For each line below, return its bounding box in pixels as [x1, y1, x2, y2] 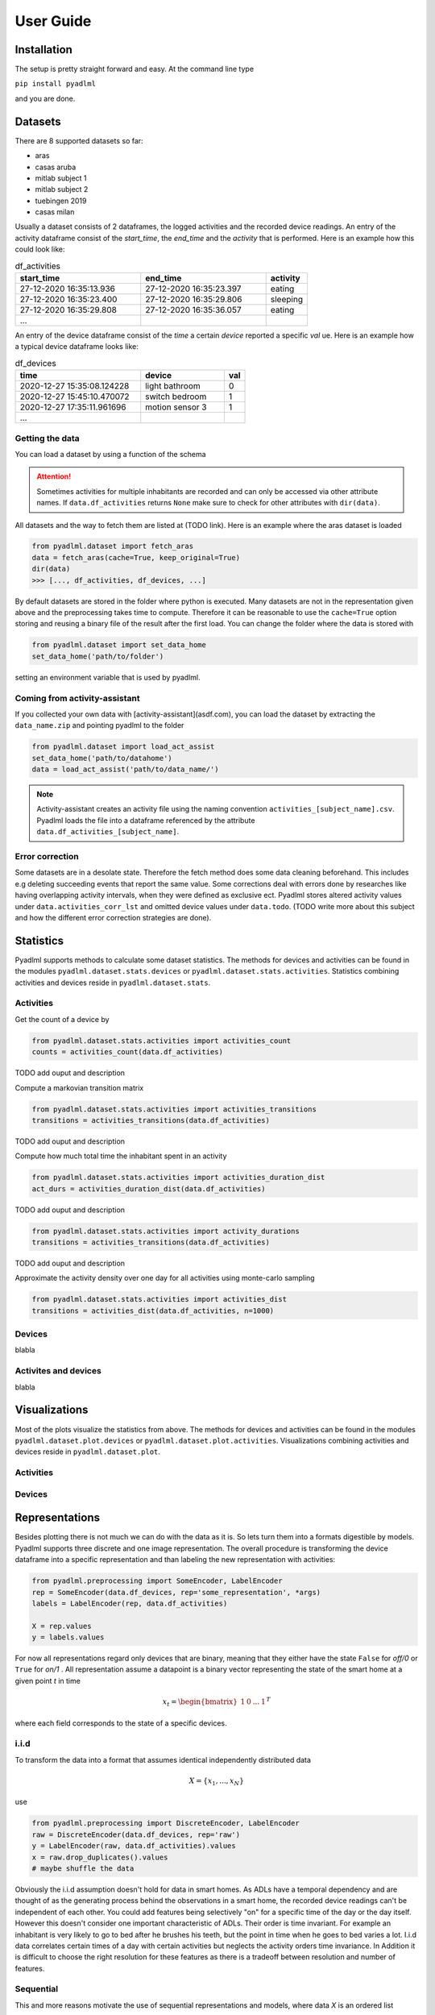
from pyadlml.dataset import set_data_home [31, 641, 207, 650]
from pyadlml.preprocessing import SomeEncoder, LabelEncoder [31, 1577, 283, 1585]
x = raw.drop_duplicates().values [31, 1852, 168, 1862]
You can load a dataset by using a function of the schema [14, 449, 206, 459]
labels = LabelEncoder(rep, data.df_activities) [31, 1598, 228, 1608]
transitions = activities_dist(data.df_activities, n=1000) [31, 1306, 275, 1315]
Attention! [36, 472, 72, 481]
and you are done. [14, 93, 76, 103]
